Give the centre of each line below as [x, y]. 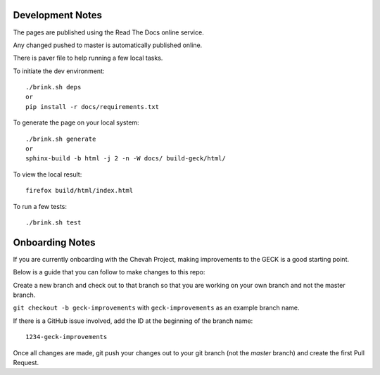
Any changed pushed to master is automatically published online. [108, 45]
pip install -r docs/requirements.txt [93, 107]
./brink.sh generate [61, 139]
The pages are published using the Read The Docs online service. [108, 32]
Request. [26, 363]
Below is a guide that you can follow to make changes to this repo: [109, 272]
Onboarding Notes [54, 242]
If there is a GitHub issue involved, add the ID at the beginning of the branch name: [133, 321]
